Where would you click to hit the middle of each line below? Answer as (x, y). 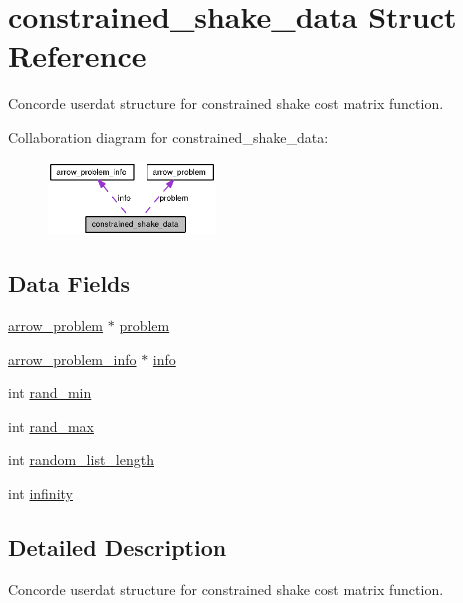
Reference (77, 55)
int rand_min (50, 392)
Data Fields (69, 283)
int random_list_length (81, 459)
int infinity (40, 493)
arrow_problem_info (72, 358)
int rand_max (51, 425)
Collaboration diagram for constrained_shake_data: (168, 136)
